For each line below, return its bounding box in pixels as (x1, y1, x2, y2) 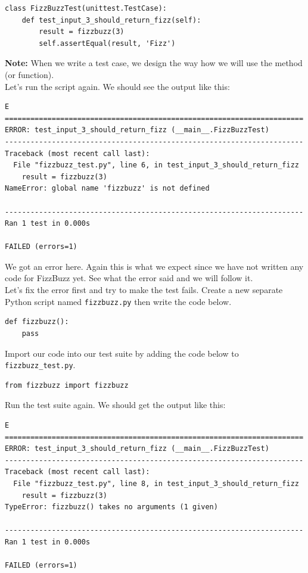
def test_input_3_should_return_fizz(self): (21, 15, 201, 24)
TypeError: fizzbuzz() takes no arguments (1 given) (5, 503, 218, 512)
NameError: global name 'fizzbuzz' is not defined (5, 184, 210, 193)
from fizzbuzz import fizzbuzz (5, 381, 129, 390)
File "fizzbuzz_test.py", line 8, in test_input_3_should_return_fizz (13, 479, 299, 488)
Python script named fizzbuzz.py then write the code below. (5, 295, 232, 307)
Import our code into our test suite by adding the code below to (5, 347, 239, 359)
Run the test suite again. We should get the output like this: (5, 398, 226, 411)
